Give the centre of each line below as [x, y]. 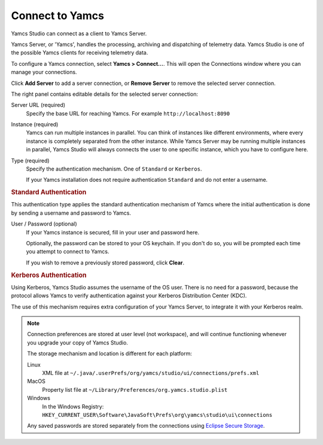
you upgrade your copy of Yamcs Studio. [78, 342]
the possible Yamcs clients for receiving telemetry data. [80, 53]
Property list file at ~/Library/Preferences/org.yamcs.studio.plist [135, 389]
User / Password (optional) [44, 224]
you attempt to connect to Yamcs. [68, 252]
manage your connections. [44, 72]
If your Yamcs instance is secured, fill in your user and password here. [113, 232]
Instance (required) [35, 124]
